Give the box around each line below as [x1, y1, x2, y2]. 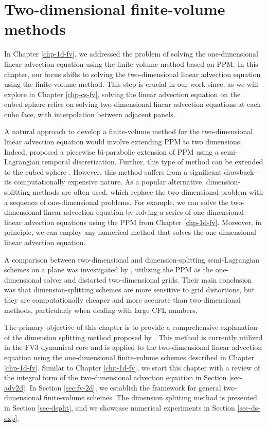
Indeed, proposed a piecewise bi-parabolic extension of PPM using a [4, 146, 219, 157]
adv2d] [4, 382, 25, 393]
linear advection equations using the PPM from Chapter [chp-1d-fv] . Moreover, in [4, 216, 262, 227]
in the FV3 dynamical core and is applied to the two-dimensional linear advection [4, 342, 262, 352]
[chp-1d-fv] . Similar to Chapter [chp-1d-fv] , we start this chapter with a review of [4, 362, 260, 373]
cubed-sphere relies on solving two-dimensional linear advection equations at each [4, 99, 261, 109]
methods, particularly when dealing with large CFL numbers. [4, 304, 198, 315]
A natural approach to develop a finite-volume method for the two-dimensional [4, 126, 253, 137]
